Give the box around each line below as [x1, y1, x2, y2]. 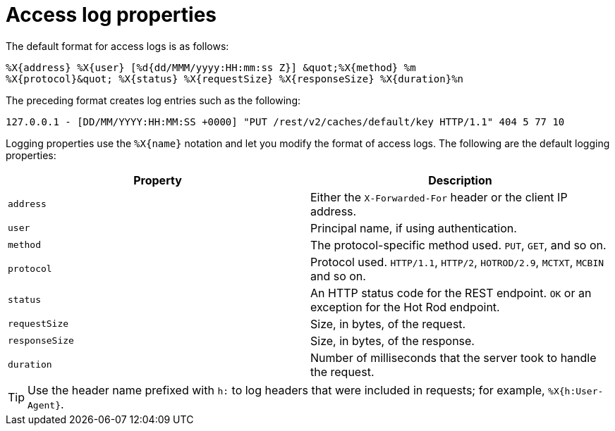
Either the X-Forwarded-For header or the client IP [310, 189, 568, 204]
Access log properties [6, 3, 217, 27]
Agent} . [28, 396, 64, 411]
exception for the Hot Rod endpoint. [310, 299, 500, 314]
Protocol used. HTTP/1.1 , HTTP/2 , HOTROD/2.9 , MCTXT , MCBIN [310, 254, 604, 269]
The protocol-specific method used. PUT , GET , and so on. [310, 237, 607, 252]
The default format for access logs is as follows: [6, 39, 229, 52]
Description [428, 173, 492, 187]
